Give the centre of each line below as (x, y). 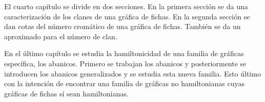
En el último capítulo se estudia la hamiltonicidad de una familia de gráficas (124, 53)
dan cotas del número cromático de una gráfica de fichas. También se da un (123, 26)
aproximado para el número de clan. (61, 36)
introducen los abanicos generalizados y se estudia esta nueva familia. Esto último (132, 73)
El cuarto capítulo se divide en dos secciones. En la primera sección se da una (126, 6)
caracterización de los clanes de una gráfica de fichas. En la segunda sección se (127, 16)
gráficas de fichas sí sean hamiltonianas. (66, 93)
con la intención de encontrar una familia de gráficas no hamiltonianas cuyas (124, 83)
